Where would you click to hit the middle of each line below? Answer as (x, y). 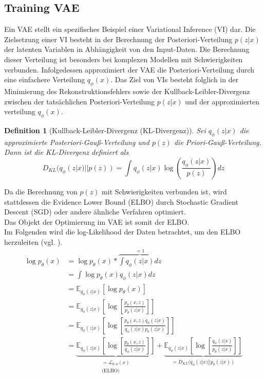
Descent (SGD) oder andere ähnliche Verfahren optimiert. (95, 212)
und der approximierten (222, 101)
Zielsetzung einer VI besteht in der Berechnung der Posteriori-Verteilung (118, 39)
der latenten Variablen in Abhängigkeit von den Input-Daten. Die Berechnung (127, 49)
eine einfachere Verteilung (45, 79)
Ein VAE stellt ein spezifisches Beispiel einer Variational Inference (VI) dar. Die (130, 29)
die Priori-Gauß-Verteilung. (217, 142)
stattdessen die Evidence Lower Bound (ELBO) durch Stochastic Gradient (121, 201)
